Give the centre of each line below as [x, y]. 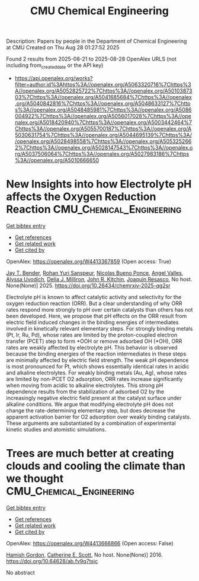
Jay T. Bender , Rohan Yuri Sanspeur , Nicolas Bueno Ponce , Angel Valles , [95, 273]
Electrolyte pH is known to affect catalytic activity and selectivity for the [94, 297]
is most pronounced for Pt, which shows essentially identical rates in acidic [98, 366]
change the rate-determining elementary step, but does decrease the [91, 410]
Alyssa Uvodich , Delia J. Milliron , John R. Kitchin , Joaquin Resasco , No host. [99, 279]
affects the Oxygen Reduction [81, 197]
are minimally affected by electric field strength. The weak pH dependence [97, 360]
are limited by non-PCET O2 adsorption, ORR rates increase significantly [94, 379]
